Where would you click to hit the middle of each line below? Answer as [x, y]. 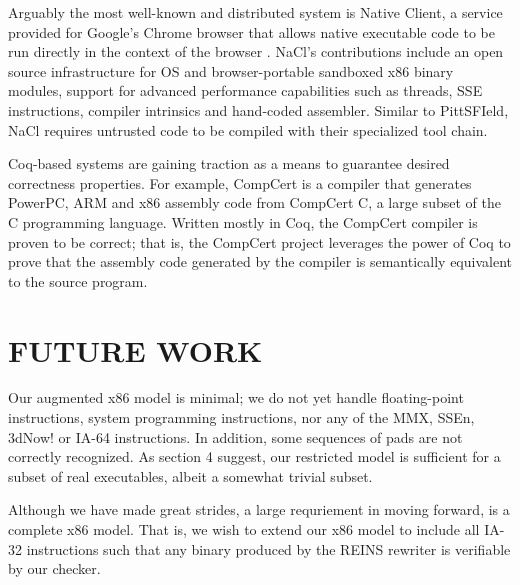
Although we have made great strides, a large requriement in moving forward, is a [259, 509]
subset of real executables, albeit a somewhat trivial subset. [190, 475]
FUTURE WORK [135, 349]
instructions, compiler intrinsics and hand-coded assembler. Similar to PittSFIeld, [258, 109]
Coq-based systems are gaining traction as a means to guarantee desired [229, 163]
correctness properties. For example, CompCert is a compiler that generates [240, 182]
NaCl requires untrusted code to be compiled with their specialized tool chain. [248, 129]
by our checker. [54, 568]
